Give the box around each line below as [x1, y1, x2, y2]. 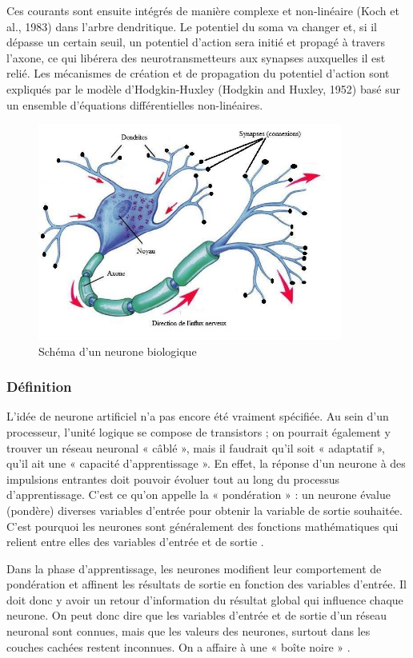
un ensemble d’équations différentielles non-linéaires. [6, 96, 263, 113]
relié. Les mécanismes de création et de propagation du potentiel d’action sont [6, 65, 390, 82]
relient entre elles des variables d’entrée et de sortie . [6, 533, 264, 550]
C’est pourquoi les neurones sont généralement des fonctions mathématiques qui [6, 517, 399, 534]
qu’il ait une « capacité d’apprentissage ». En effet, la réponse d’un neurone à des [6, 455, 406, 472]
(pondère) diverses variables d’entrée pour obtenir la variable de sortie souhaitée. [6, 501, 403, 518]
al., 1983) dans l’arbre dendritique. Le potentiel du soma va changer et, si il [6, 18, 377, 34]
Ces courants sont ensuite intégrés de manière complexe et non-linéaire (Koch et [6, 2, 399, 18]
